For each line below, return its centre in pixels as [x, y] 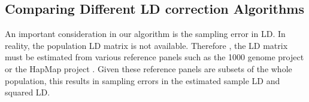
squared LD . [28, 92]
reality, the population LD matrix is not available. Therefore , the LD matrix [146, 45]
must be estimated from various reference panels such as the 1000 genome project [154, 57]
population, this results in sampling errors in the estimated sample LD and [143, 80]
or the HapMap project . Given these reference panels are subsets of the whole [149, 68]
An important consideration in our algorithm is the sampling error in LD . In [145, 34]
